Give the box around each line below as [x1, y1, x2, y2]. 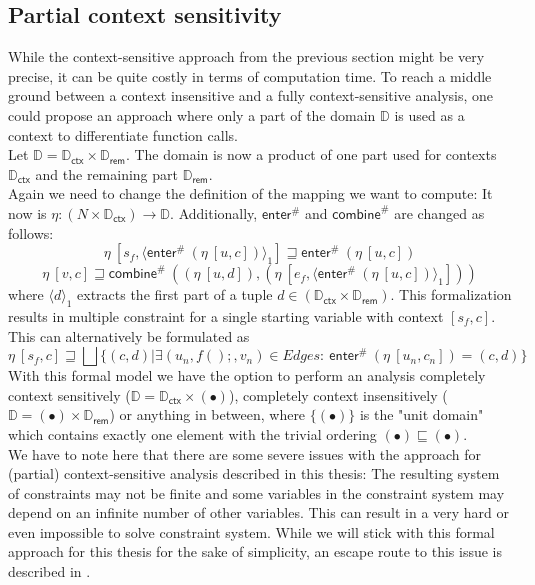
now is [8, 202, 47, 223]
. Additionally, [170, 202, 258, 223]
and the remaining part [35, 163, 179, 184]
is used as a [394, 104, 465, 125]
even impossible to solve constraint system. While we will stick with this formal [8, 521, 495, 542]
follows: [8, 222, 54, 243]
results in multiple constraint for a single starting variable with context [8, 305, 444, 326]
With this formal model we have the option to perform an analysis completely [8, 365, 486, 386]
